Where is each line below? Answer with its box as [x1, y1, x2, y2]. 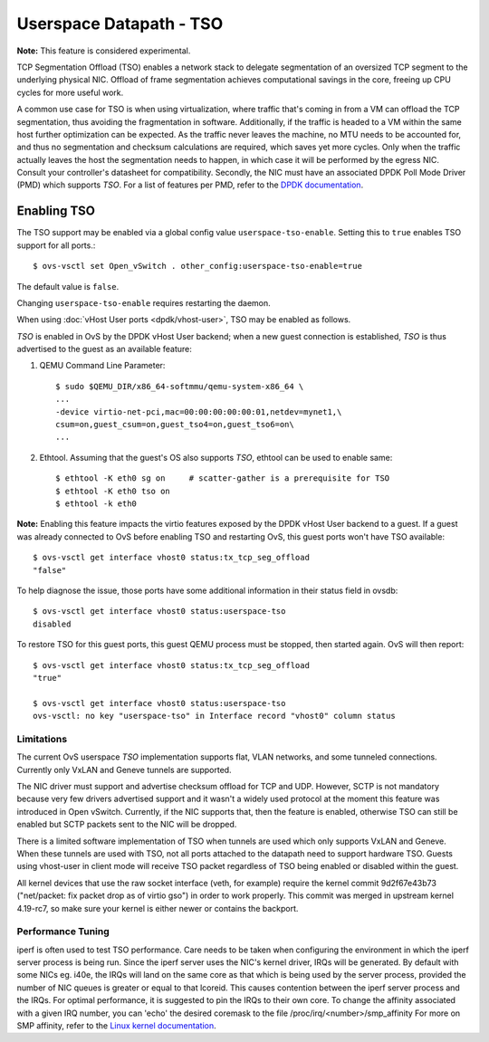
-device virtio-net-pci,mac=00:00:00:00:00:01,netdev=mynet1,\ [55, 406, 342, 416]
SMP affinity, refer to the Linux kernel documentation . [16, 1020, 216, 1031]
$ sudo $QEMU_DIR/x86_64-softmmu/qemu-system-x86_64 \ [55, 381, 304, 391]
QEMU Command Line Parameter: [39, 360, 166, 371]
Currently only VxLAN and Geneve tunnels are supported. [16, 764, 232, 775]
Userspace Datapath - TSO [16, 14, 224, 33]
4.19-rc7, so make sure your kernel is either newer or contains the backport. [16, 903, 299, 913]
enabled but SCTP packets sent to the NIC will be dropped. [16, 819, 237, 830]
